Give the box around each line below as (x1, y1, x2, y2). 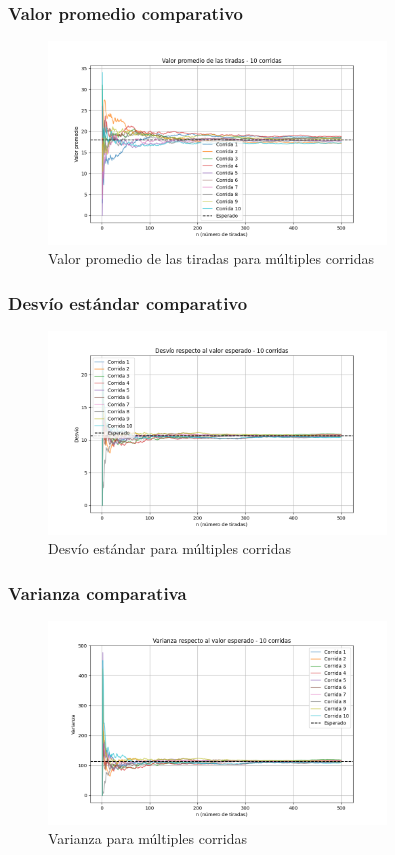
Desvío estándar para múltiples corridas (48, 538, 291, 559)
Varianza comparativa (8, 580, 187, 605)
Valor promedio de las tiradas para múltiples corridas (48, 248, 375, 269)
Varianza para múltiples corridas (48, 828, 248, 849)
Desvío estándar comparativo (8, 290, 248, 315)
